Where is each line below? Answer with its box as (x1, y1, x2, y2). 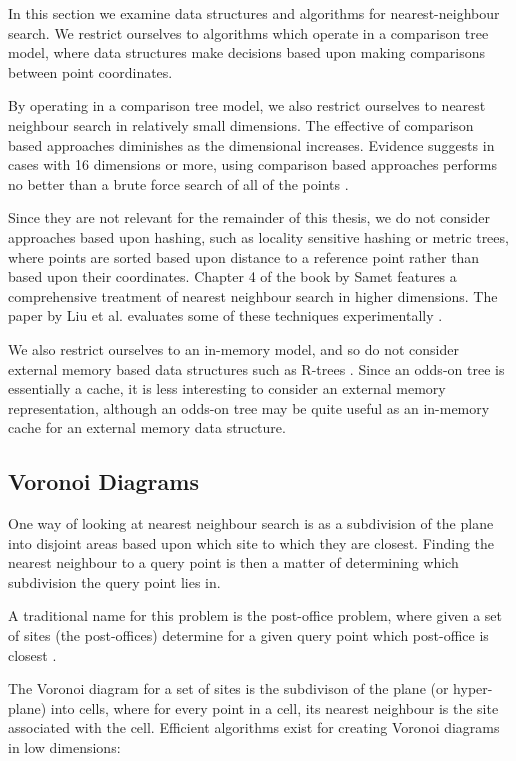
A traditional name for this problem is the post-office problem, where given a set (8, 605, 502, 626)
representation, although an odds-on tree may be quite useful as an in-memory (8, 397, 490, 418)
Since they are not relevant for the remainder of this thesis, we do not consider (8, 207, 490, 228)
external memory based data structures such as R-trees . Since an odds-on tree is (8, 358, 505, 379)
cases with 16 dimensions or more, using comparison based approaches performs (8, 154, 497, 175)
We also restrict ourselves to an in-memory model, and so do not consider (8, 338, 459, 359)
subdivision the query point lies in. (8, 571, 221, 592)
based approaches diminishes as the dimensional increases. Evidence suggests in (8, 134, 495, 155)
